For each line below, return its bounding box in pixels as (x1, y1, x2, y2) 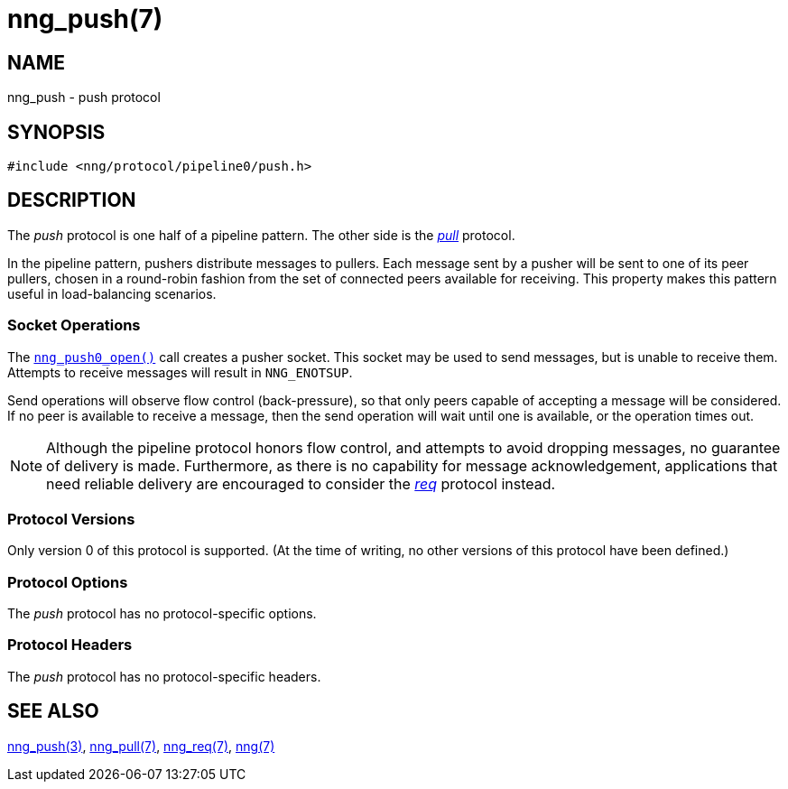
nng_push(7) (7, 4, 163, 34)
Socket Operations (7, 316, 141, 335)
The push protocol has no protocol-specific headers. (7, 668, 321, 684)
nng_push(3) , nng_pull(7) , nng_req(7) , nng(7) (7, 738, 275, 754)
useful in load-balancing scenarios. (7, 285, 217, 302)
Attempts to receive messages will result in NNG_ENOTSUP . (7, 364, 353, 380)
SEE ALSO (7, 700, 99, 723)
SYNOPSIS (7, 120, 106, 144)
